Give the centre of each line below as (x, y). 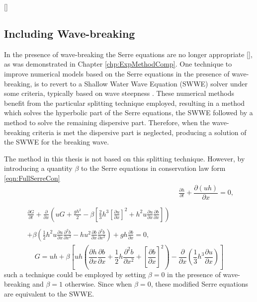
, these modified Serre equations (200, 284)
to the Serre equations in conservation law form (153, 168)
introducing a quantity (38, 168)
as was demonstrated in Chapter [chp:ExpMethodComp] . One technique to (118, 64)
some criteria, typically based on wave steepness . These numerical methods (119, 93)
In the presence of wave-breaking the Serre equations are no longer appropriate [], (128, 54)
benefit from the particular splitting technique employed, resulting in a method (125, 103)
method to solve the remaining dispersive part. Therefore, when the (107, 122)
